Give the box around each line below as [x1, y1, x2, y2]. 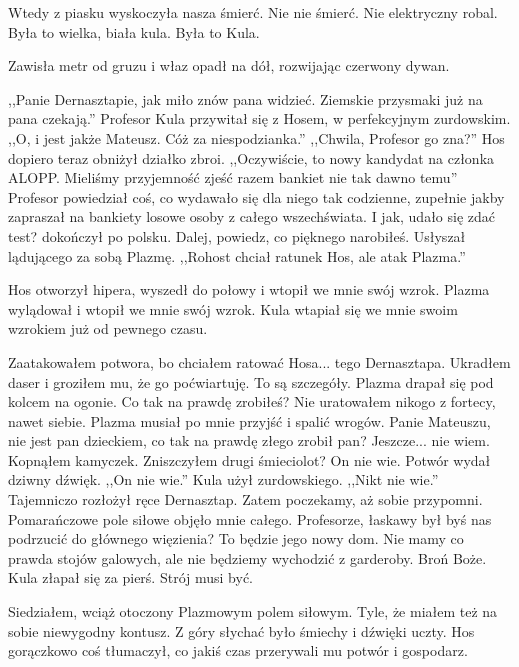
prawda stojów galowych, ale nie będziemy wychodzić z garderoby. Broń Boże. [8, 547, 487, 568]
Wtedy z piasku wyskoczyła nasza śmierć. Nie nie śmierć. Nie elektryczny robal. [8, 2, 498, 22]
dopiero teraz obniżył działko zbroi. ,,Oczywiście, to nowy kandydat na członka [8, 147, 495, 168]
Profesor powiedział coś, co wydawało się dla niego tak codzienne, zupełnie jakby [8, 186, 505, 207]
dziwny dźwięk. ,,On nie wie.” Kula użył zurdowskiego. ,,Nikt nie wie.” [8, 469, 439, 490]
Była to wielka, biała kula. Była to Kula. [8, 21, 260, 42]
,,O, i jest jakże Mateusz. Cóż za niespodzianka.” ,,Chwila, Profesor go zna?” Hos [8, 127, 505, 148]
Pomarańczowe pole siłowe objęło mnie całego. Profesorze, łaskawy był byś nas [8, 508, 492, 529]
